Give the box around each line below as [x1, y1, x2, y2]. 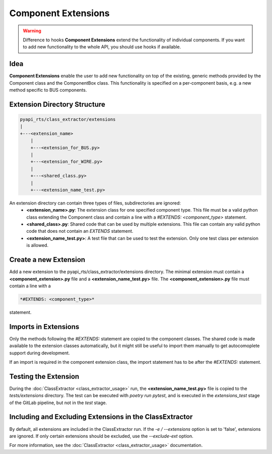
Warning [23, 28, 41, 34]
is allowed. [26, 242, 49, 248]
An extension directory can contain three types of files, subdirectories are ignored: [9, 200, 181, 206]
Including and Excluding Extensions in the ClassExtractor [9, 413, 193, 421]
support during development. [9, 350, 70, 356]
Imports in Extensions [9, 322, 80, 331]
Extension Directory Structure [9, 100, 106, 108]
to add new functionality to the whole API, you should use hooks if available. [23, 44, 181, 50]
